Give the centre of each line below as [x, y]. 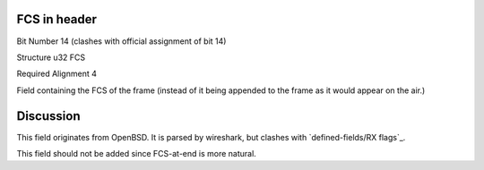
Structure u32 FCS [51, 57]
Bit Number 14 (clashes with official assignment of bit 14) [121, 41]
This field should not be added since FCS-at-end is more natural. [137, 153]
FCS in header [57, 19]
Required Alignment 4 [57, 74]
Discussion [48, 116]
